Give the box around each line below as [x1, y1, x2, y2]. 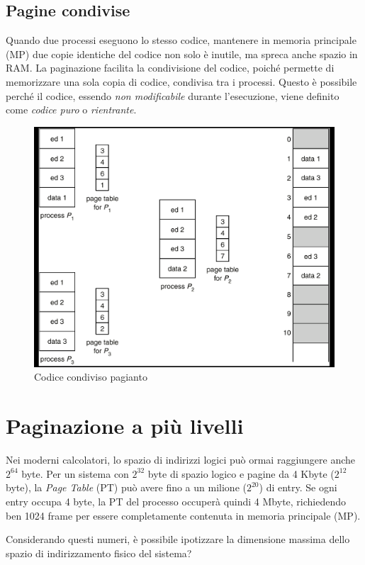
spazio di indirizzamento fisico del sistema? [6, 545, 192, 560]
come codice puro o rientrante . [6, 102, 137, 117]
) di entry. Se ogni [259, 480, 337, 495]
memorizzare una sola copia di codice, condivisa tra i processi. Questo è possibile [6, 74, 357, 89]
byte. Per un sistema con [21, 466, 129, 481]
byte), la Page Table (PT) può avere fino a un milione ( [6, 480, 247, 495]
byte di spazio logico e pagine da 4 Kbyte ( [147, 466, 335, 481]
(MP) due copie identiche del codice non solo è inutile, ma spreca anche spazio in [6, 46, 358, 61]
